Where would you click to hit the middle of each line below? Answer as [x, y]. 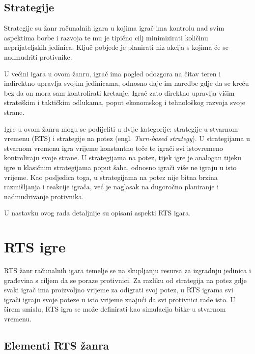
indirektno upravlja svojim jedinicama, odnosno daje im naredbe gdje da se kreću [127, 83]
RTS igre [35, 247]
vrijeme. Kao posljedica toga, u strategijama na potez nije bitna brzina [111, 177]
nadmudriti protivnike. [38, 56]
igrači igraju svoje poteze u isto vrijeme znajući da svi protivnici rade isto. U [120, 299]
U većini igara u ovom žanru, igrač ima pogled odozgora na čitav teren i [113, 73]
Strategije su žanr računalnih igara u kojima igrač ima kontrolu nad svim [114, 28]
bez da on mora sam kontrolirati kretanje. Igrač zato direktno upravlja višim [119, 92]
